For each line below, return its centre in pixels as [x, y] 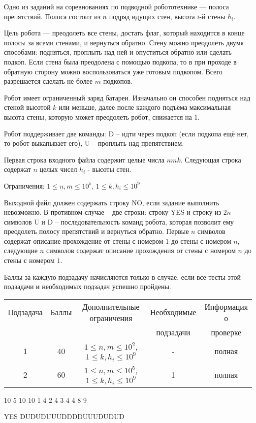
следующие [21, 250]
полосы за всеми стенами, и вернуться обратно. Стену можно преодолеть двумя [124, 42]
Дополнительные [111, 306]
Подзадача [25, 312]
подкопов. [118, 81]
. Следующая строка [211, 159]
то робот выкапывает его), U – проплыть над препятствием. [94, 143]
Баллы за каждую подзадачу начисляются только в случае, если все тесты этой [122, 277]
